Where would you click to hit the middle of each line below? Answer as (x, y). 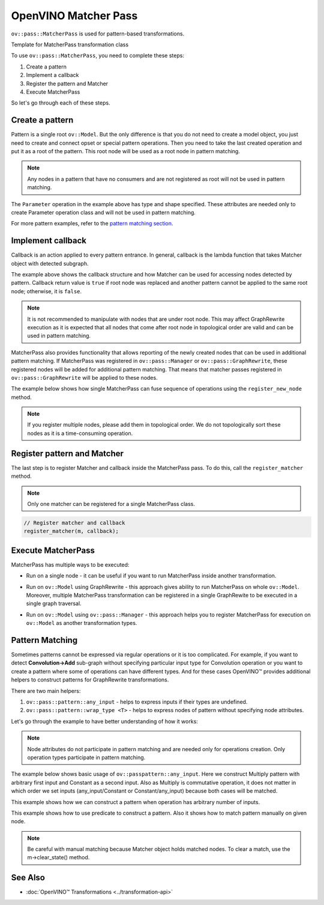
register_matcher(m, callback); (71, 531)
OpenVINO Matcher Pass (74, 16)
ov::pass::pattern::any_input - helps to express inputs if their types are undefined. (137, 702)
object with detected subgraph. (50, 263)
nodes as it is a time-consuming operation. (80, 433)
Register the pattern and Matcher (67, 84)
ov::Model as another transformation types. (82, 623)
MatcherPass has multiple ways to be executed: (70, 564)
